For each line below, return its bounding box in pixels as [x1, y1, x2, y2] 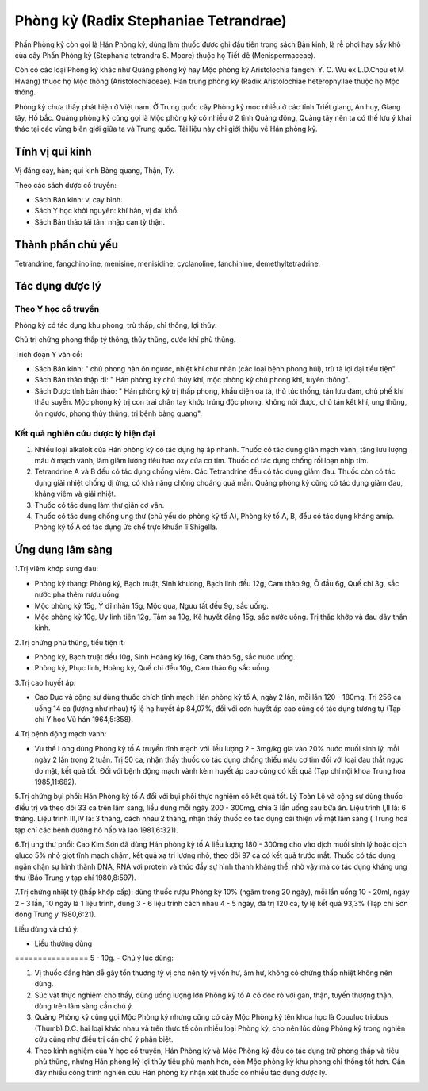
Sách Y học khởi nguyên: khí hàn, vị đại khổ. [34, 206, 179, 216]
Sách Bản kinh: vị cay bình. [34, 194, 123, 204]
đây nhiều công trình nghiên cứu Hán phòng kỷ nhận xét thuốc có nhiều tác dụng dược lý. [34, 1068, 327, 1078]
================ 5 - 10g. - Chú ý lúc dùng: [14, 953, 174, 963]
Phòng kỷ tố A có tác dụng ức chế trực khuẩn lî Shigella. [34, 522, 218, 532]
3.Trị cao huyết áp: [14, 678, 76, 687]
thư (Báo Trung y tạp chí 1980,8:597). [14, 873, 136, 882]
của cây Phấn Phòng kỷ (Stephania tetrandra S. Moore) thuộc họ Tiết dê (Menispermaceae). [14, 50, 316, 60]
